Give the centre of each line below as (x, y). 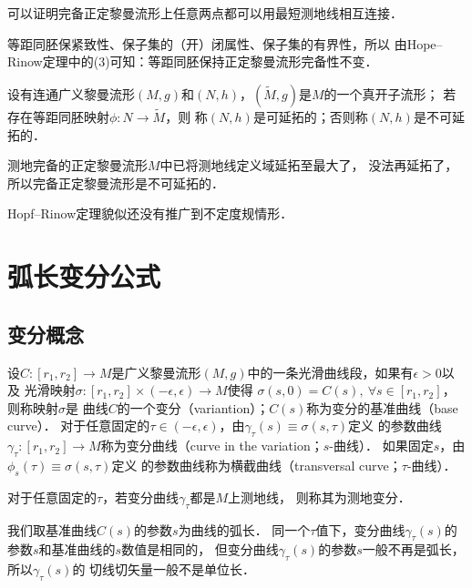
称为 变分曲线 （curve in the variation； (212, 446)
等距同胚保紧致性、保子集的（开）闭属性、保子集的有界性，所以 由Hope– (225, 43)
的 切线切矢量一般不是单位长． (164, 569)
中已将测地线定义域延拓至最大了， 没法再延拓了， (309, 165)
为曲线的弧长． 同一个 (244, 529)
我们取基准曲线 (52, 529)
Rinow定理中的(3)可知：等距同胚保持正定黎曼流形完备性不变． (193, 61)
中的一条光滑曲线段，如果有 (330, 372)
